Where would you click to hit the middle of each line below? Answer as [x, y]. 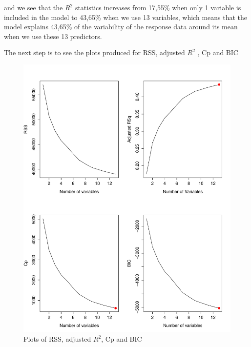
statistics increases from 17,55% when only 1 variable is [158, 7]
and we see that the [33, 7]
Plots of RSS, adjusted [57, 339]
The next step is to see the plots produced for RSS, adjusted [94, 52]
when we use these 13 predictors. [53, 36]
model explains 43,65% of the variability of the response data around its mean [121, 27]
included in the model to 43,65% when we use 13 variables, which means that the [126, 17]
